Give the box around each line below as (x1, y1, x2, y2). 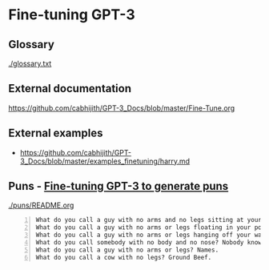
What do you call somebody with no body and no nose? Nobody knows (35, 239, 266, 247)
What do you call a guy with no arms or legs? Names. (35, 246, 219, 254)
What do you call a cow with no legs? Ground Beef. (35, 253, 212, 261)
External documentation (8, 82, 132, 95)
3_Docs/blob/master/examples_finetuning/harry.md (19, 156, 191, 166)
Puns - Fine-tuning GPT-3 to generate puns (8, 179, 229, 193)
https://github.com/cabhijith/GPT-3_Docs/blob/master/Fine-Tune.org (8, 103, 235, 113)
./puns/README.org (8, 200, 74, 210)
